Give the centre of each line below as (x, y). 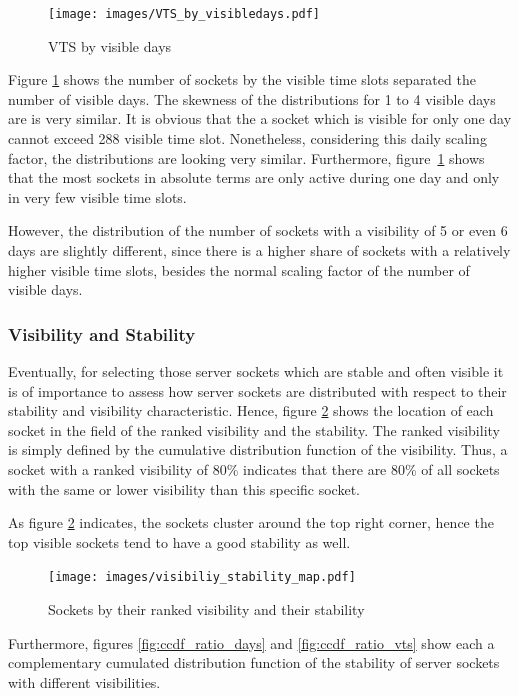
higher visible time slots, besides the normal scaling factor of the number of (239, 269)
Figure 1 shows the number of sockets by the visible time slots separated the (242, 79)
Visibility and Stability (102, 333)
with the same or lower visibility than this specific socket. (184, 488)
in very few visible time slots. (97, 196)
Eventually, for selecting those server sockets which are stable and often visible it (256, 371)
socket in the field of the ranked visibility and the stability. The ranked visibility (254, 429)
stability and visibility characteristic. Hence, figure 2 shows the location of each (251, 410)
